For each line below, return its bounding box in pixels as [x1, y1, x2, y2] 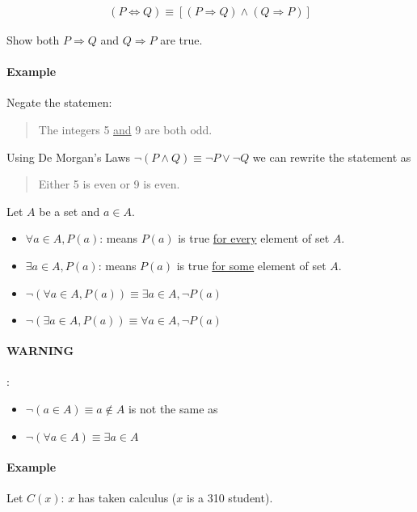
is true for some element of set [176, 256, 326, 273]
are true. [160, 32, 203, 49]
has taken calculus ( [78, 489, 177, 506]
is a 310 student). [186, 489, 273, 506]
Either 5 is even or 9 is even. [38, 176, 180, 193]
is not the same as [128, 400, 218, 417]
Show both [6, 32, 60, 49]
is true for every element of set [178, 230, 330, 247]
